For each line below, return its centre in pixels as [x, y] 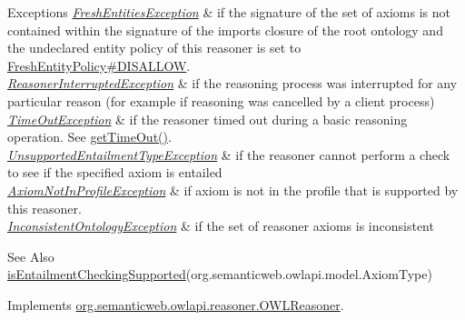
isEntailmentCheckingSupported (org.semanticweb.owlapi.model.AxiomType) [220, 274]
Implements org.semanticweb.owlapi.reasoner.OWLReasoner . [176, 304]
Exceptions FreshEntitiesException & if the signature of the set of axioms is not [229, 12]
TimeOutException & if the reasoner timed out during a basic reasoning [208, 119]
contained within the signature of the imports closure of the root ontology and [225, 30]
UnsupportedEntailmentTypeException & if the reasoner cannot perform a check [229, 154]
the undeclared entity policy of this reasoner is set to [154, 48]
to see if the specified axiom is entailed [115, 172]
